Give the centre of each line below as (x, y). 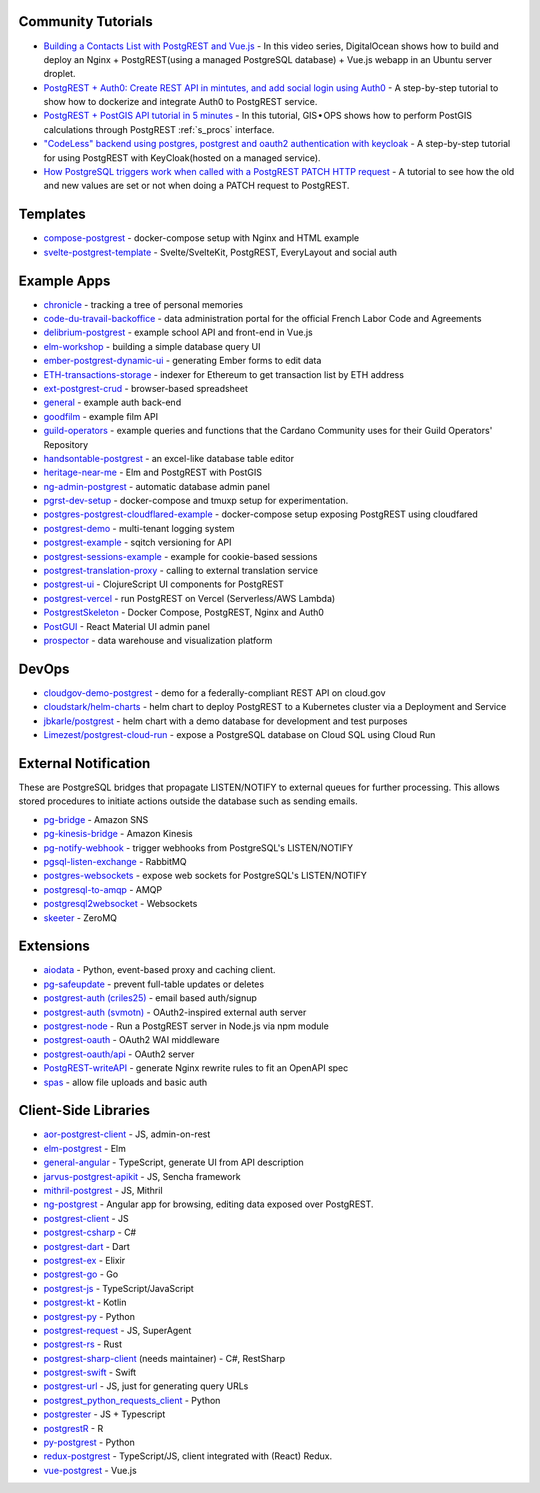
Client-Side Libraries (84, 1110)
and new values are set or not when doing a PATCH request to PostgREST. (196, 186)
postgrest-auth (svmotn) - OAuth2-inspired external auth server (175, 1012)
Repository (66, 444)
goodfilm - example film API (101, 416)
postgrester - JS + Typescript (104, 1414)
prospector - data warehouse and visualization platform (158, 640)
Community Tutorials (86, 21)
